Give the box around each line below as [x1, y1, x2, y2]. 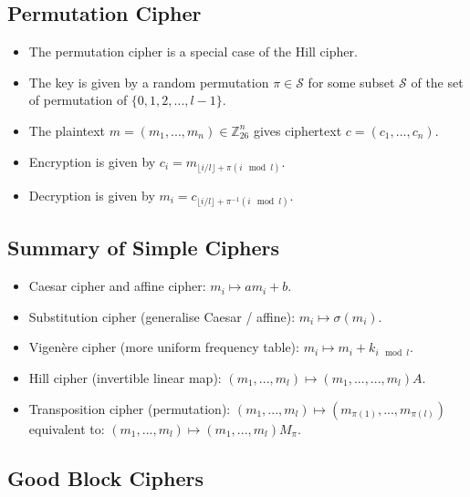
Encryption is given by [28, 151, 156, 171]
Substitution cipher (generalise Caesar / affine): [28, 306, 296, 326]
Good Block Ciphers [7, 463, 204, 492]
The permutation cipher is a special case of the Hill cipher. [28, 42, 358, 61]
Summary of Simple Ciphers [7, 233, 280, 262]
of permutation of [28, 90, 128, 109]
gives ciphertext [253, 120, 342, 140]
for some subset [308, 72, 395, 91]
